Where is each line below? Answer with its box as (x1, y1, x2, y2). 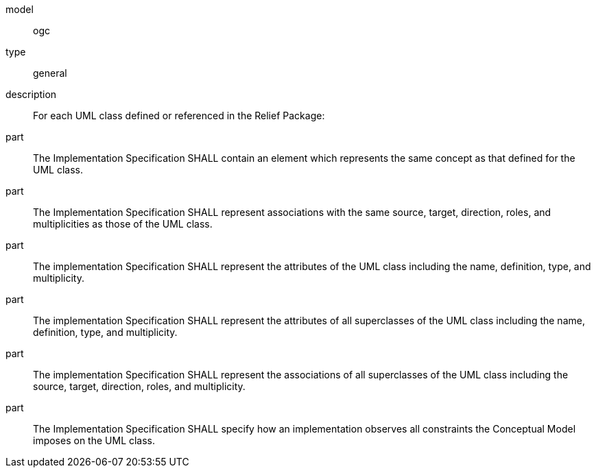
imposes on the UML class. (33, 435, 156, 446)
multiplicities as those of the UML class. (33, 218, 213, 230)
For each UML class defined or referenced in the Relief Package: (33, 110, 325, 121)
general (33, 67, 67, 79)
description (5, 88, 57, 100)
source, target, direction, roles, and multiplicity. (33, 380, 246, 392)
